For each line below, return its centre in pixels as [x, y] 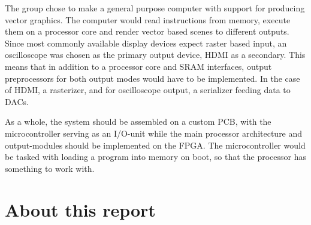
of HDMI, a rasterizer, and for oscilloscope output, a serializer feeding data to [148, 90]
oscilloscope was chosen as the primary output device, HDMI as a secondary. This [155, 55]
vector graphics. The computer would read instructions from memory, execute [148, 19]
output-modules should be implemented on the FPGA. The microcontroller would [155, 145]
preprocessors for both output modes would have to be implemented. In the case [153, 78]
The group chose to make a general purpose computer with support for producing [155, 8]
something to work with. [50, 168]
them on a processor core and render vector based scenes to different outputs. [147, 31]
